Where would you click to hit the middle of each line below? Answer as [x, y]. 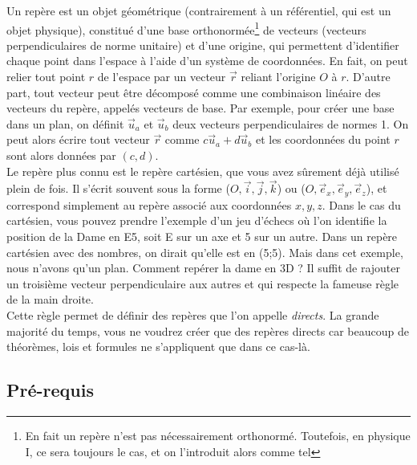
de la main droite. [50, 299]
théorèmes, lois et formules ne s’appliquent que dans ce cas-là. [158, 347]
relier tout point [46, 77]
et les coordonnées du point [323, 139]
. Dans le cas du [361, 204]
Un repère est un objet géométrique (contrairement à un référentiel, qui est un [199, 10]
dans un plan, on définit [65, 123]
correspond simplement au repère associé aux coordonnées [149, 204]
